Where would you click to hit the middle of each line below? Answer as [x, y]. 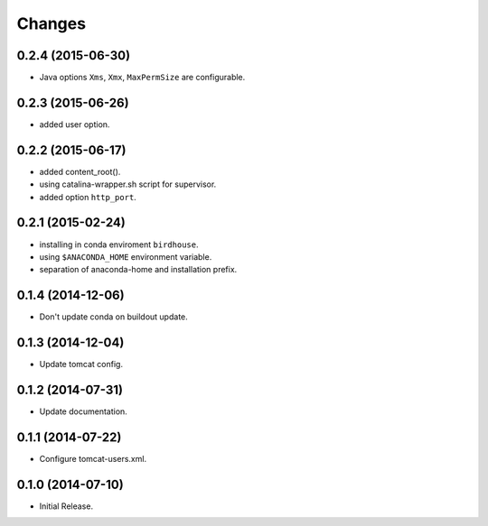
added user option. [75, 124]
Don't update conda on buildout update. [114, 317]
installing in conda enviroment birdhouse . [119, 245]
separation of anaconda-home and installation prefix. [138, 270]
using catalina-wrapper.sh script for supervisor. [128, 184]
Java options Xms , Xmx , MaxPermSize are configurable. [142, 78]
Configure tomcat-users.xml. [93, 458]
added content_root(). [80, 171]
